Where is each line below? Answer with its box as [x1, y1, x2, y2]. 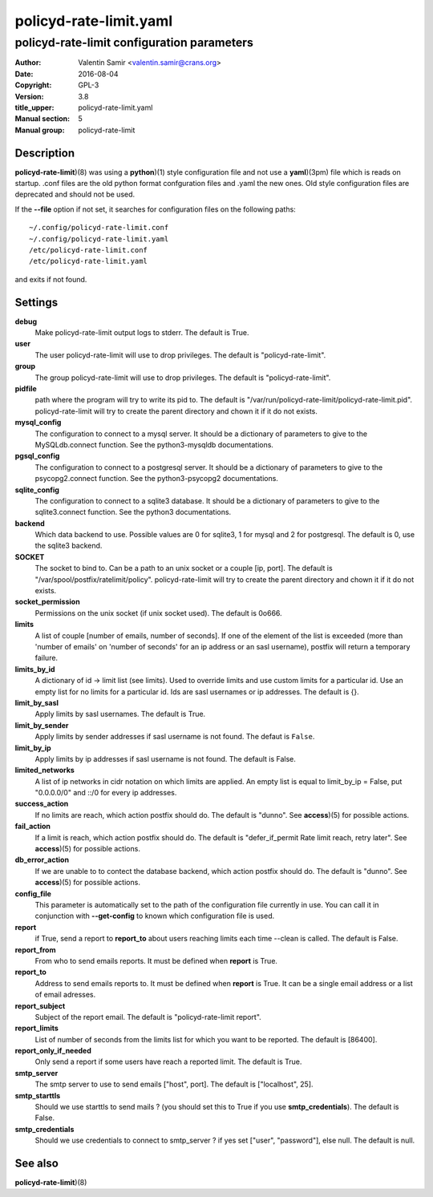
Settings [14, 295, 59, 309]
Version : [14, 91, 44, 101]
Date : [14, 69, 34, 79]
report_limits [14, 1023, 59, 1033]
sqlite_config [14, 485, 60, 495]
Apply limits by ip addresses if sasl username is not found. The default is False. [34, 754, 297, 763]
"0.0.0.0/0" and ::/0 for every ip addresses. [34, 788, 177, 798]
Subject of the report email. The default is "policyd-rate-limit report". [34, 1012, 262, 1021]
